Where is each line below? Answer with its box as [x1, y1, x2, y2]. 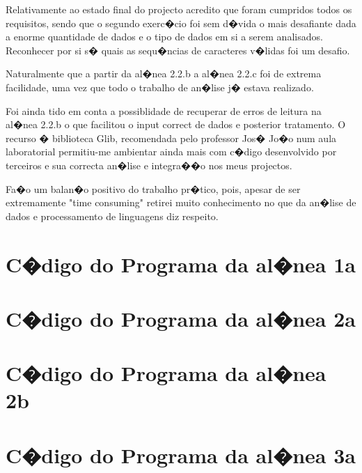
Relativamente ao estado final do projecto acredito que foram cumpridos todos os [6, 2, 352, 16]
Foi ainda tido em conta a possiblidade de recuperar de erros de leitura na [6, 103, 322, 118]
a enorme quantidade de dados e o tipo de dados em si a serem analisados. [6, 29, 323, 44]
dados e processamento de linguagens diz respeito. [6, 208, 219, 223]
